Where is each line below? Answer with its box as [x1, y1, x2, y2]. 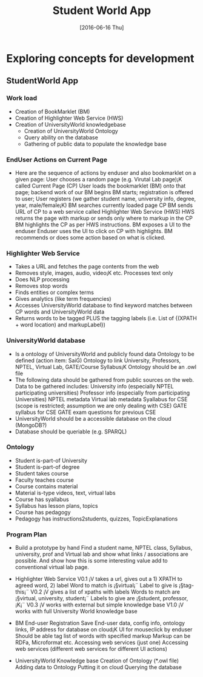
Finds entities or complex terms [15, 289, 94, 296]
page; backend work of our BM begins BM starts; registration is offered [15, 188, 193, 195]
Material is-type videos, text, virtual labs [15, 489, 116, 496]
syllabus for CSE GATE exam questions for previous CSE [15, 409, 156, 416]
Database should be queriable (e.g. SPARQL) [15, 427, 127, 435]
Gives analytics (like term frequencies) [15, 295, 111, 303]
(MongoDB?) [15, 421, 47, 429]
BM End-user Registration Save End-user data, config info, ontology [15, 619, 185, 627]
